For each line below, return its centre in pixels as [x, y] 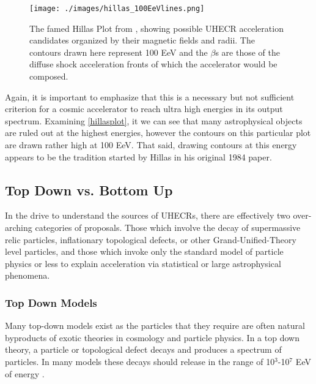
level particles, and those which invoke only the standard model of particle [144, 251]
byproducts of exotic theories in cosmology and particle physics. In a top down [152, 337]
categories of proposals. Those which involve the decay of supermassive [168, 227]
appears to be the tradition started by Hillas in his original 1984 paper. [138, 156]
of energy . [25, 373]
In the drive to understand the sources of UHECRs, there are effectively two [148, 215]
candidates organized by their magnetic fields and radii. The [142, 40]
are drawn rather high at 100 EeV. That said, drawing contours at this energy [151, 145]
